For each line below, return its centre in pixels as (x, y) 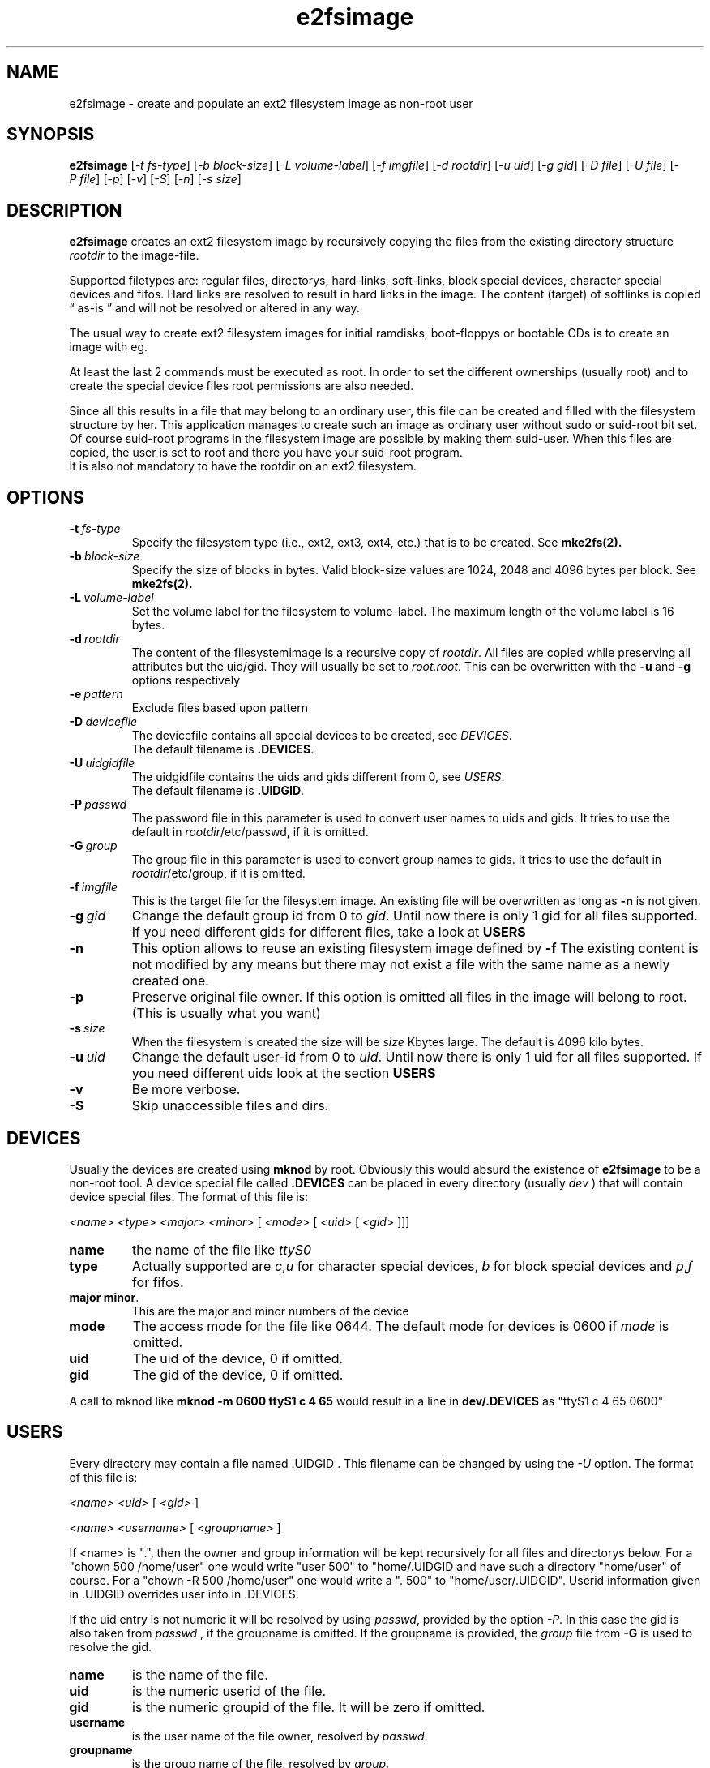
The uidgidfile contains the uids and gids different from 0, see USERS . (318, 777)
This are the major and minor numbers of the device (270, 1311)
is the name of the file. (200, 1674)
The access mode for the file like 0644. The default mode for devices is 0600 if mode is (401, 1326)
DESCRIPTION (64, 210)
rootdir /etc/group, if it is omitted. (218, 873)
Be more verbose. (186, 1090)
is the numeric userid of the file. (229, 1691)
